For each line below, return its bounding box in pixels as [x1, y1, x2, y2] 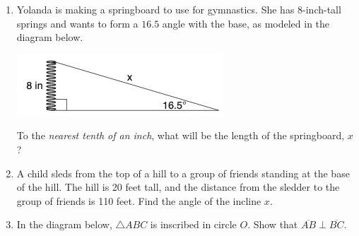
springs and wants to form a [16, 16, 139, 30]
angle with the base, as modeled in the [162, 16, 330, 30]
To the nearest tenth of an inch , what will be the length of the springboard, [16, 128, 345, 143]
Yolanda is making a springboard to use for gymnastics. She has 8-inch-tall [16, 2, 341, 16]
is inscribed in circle [150, 217, 237, 232]
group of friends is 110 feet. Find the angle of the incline [16, 193, 261, 208]
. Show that [247, 217, 298, 232]
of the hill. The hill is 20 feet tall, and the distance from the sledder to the [16, 179, 340, 194]
